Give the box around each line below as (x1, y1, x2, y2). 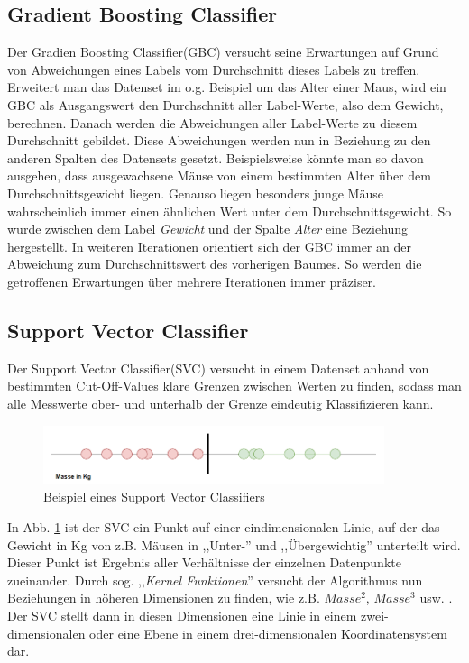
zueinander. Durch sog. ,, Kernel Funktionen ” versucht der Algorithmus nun (7, 570, 423, 589)
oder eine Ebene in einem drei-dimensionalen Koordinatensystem (89, 623, 447, 642)
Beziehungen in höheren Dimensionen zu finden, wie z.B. (7, 588, 320, 607)
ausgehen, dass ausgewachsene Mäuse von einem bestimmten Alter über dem (7, 166, 431, 185)
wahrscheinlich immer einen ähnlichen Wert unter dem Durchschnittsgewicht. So (7, 201, 452, 220)
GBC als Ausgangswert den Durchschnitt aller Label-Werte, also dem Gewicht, (7, 95, 444, 114)
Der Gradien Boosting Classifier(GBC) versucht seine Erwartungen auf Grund (7, 42, 439, 61)
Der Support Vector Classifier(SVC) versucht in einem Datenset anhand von (7, 358, 429, 377)
